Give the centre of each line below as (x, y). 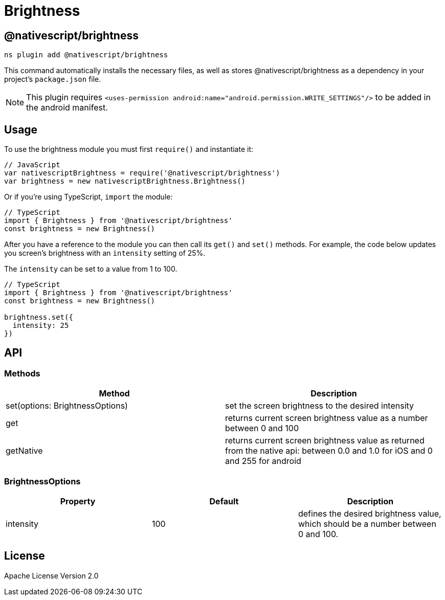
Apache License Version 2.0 (51, 575)
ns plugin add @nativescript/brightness (86, 55)
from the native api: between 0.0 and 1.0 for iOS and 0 (329, 451)
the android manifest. (67, 108)
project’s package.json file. (53, 79)
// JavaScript (32, 165)
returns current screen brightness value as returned (325, 441)
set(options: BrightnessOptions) (67, 406)
